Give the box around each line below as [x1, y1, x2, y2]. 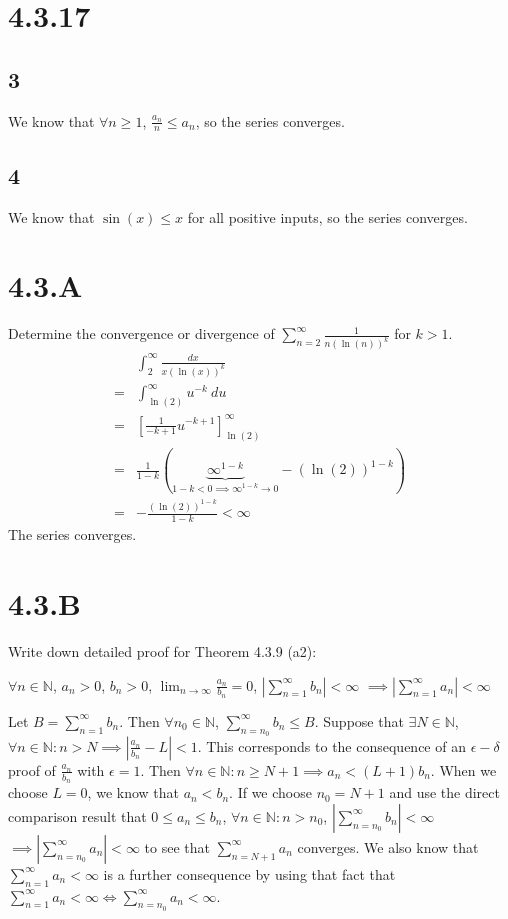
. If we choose [229, 782, 312, 803]
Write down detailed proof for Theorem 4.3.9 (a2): [8, 640, 317, 661]
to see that [144, 836, 210, 857]
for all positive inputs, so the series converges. [187, 206, 468, 227]
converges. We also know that [297, 836, 479, 857]
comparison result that [8, 805, 147, 826]
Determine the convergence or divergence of [8, 323, 275, 344]
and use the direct [389, 782, 500, 803]
